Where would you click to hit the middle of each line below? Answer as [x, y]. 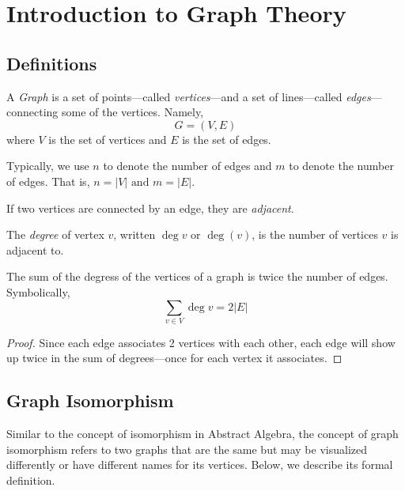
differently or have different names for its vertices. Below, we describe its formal [200, 465]
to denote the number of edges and [187, 166]
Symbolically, [38, 291]
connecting [32, 112]
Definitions [52, 63]
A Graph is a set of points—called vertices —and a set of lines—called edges [189, 96]
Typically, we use [48, 166]
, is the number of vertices [315, 234]
